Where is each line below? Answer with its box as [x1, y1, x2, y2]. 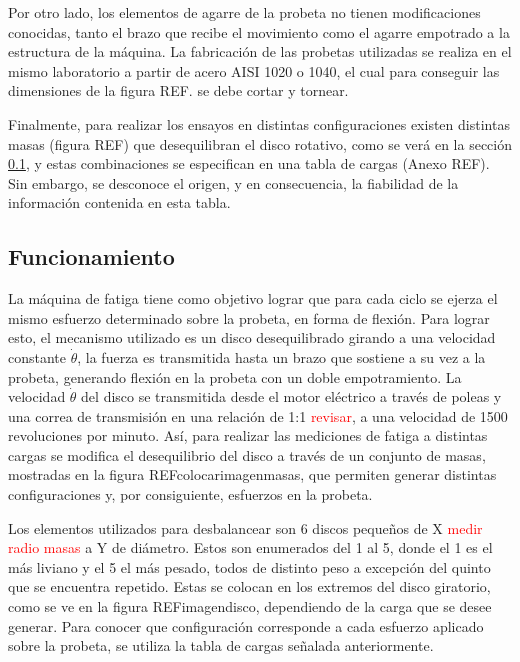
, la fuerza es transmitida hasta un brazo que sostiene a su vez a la [77, 346, 486, 367]
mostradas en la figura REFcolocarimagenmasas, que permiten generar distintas [8, 464, 497, 485]
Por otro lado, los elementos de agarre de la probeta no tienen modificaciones [8, 2, 481, 22]
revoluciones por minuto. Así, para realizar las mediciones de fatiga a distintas [8, 425, 488, 446]
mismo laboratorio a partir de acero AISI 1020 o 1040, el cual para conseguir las [8, 60, 500, 81]
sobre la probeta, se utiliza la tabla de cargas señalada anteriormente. [8, 635, 434, 656]
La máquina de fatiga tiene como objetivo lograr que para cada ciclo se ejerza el [8, 288, 498, 309]
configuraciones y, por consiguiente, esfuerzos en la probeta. [8, 484, 373, 505]
